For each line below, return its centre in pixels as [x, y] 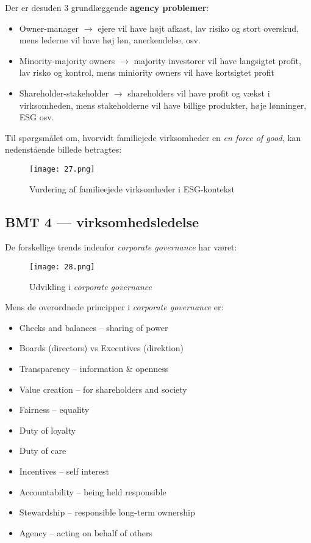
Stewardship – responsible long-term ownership [107, 512]
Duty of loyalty [48, 430]
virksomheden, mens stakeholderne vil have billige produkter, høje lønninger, [163, 105]
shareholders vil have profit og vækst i [199, 93]
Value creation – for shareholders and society [103, 389]
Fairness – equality [54, 410]
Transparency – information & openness [94, 369]
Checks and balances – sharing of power [94, 327]
